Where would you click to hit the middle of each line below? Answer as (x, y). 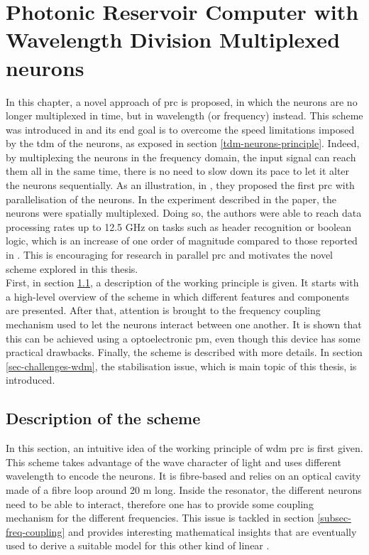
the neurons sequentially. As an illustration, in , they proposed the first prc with (180, 185)
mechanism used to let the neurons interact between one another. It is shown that (184, 324)
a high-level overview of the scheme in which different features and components (178, 296)
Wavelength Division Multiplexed (173, 39)
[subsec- (334, 518)
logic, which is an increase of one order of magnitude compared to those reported (182, 241)
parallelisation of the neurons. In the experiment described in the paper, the (171, 199)
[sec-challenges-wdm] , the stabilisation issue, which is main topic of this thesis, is (181, 366)
